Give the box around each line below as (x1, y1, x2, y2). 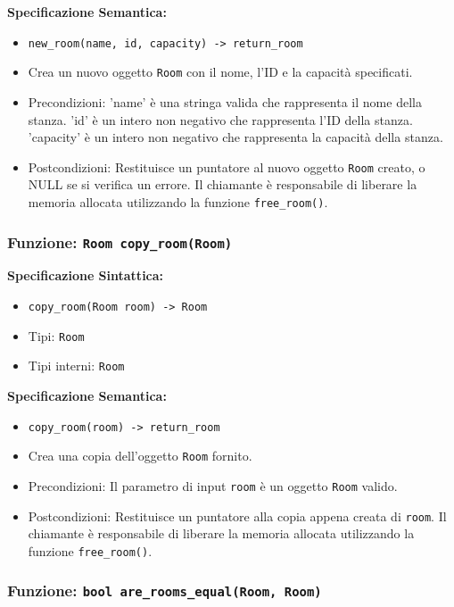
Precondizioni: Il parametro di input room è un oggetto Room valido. (28, 476, 398, 495)
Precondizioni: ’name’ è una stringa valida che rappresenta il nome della (28, 92, 422, 111)
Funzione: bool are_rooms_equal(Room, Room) (7, 579, 322, 602)
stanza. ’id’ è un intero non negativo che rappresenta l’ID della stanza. (28, 110, 413, 129)
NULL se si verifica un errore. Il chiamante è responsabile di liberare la (28, 175, 417, 194)
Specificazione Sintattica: (7, 266, 164, 285)
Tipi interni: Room (28, 356, 125, 375)
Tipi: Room (28, 326, 85, 345)
